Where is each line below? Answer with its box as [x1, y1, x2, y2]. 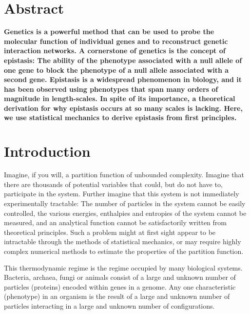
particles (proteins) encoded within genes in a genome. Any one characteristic [4, 281, 236, 292]
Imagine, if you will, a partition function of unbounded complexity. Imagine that [4, 169, 244, 180]
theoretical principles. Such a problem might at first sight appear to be [4, 227, 216, 237]
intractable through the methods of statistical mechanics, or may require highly [4, 236, 241, 247]
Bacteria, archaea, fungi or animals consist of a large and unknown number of [4, 272, 236, 282]
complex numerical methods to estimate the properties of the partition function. [4, 246, 244, 256]
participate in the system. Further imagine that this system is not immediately [4, 188, 239, 199]
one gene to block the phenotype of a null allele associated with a [4, 64, 229, 75]
